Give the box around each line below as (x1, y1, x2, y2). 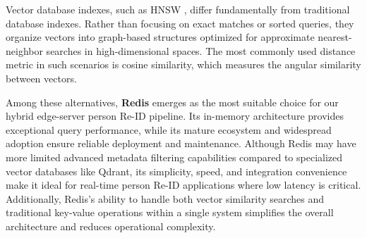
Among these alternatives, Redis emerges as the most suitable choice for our (6, 94, 339, 109)
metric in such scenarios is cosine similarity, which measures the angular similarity (6, 57, 361, 72)
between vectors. (6, 70, 77, 85)
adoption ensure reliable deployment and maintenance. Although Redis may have (6, 136, 356, 151)
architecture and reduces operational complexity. (6, 218, 216, 233)
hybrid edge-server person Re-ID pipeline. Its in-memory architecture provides (6, 108, 344, 123)
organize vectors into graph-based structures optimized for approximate (6, 30, 315, 44)
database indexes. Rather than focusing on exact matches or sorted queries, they (6, 15, 354, 30)
